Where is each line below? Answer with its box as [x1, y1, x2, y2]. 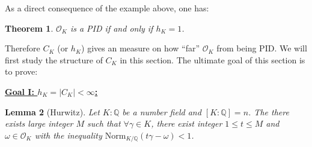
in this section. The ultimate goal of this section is [120, 53, 305, 66]
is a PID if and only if [70, 22, 153, 34]
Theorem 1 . [5, 22, 54, 34]
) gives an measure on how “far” [81, 42, 200, 54]
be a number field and [122, 105, 201, 118]
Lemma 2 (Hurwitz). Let [5, 105, 100, 118]
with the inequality [34, 128, 102, 141]
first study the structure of [5, 53, 103, 66]
